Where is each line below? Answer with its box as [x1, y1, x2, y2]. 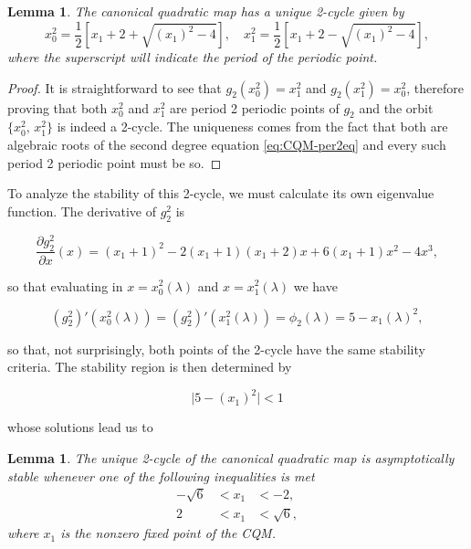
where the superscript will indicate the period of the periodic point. [7, 48, 378, 67]
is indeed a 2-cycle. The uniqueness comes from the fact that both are [57, 117, 448, 136]
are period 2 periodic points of [169, 98, 340, 117]
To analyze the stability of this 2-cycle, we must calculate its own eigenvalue [7, 184, 434, 203]
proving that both [7, 98, 108, 117]
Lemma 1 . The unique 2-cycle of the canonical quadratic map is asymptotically [7, 448, 455, 467]
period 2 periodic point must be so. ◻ [7, 153, 222, 172]
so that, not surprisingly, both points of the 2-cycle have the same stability [7, 339, 425, 358]
